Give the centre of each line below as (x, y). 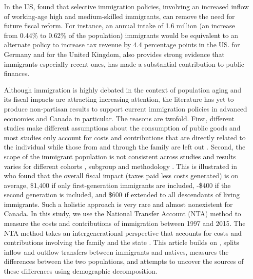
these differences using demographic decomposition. (81, 271)
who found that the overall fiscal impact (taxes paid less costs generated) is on (121, 176)
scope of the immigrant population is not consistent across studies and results (120, 156)
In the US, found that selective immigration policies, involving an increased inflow (126, 6)
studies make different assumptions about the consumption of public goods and (122, 128)
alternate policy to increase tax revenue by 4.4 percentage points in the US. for (122, 45)
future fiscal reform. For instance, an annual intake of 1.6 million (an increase (119, 26)
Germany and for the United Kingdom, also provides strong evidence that (114, 54)
